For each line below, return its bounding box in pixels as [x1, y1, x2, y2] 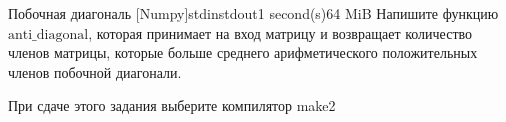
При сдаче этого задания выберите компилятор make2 [8, 95, 336, 116]
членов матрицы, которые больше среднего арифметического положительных [8, 42, 478, 63]
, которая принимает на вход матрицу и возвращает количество [88, 22, 473, 43]
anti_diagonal [8, 27, 89, 42]
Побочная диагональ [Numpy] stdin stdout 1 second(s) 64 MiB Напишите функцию [8, 3, 499, 23]
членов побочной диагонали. [8, 61, 182, 82]
